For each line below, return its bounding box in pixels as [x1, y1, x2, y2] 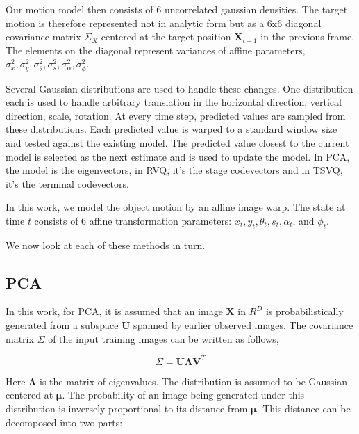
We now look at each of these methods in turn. [6, 237, 206, 252]
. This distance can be [256, 401, 351, 415]
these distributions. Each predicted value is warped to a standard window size [6, 122, 337, 136]
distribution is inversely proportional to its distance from [6, 401, 248, 415]
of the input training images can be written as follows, [48, 331, 279, 346]
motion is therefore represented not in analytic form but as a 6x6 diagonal [6, 15, 322, 30]
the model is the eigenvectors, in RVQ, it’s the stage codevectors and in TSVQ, [6, 163, 343, 177]
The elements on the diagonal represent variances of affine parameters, [6, 42, 306, 57]
